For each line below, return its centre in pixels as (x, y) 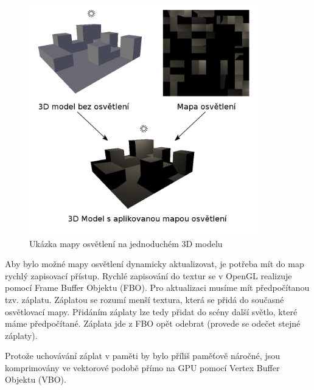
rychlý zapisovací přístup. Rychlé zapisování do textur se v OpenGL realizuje (148, 275)
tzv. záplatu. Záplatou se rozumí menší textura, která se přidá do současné (145, 299)
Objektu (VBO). (36, 379)
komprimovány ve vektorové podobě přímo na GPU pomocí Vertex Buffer (142, 367)
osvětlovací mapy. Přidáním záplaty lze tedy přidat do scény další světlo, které (151, 311)
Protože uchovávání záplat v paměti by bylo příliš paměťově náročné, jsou (142, 356)
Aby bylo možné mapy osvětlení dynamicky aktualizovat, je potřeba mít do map (155, 264)
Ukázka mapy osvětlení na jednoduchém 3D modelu (126, 243)
